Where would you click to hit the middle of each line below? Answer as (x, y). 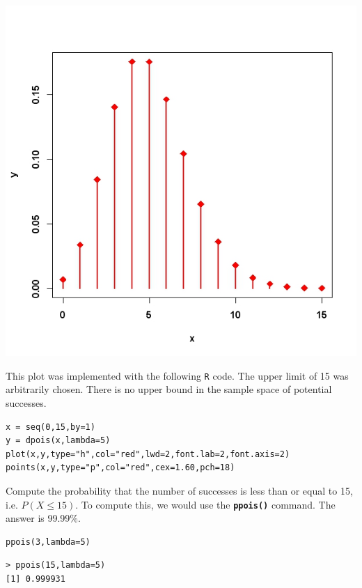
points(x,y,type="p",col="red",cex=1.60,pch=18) (120, 468)
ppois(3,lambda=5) (48, 542)
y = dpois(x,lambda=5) (58, 441)
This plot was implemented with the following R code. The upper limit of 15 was (177, 375)
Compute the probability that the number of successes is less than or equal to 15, (179, 490)
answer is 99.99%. (43, 518)
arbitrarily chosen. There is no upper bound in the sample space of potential (169, 389)
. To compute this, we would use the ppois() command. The (205, 504)
